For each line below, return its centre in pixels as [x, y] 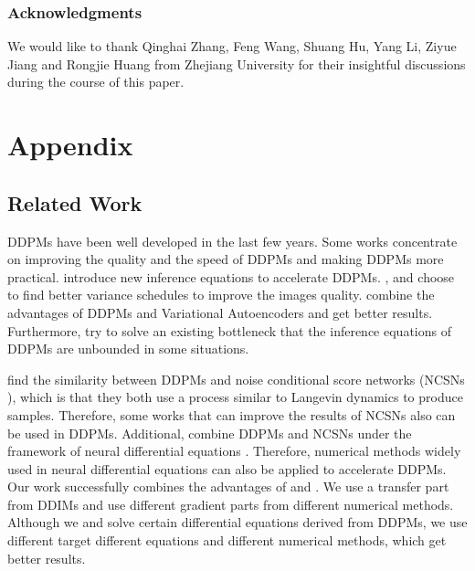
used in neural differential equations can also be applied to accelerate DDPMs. [227, 468]
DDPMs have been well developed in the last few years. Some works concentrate [232, 241]
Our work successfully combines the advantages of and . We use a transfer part [228, 486]
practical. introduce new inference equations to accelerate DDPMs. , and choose [231, 276]
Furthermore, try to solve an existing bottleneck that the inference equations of [229, 330]
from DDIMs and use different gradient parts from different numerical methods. [231, 504]
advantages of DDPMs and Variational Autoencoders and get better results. [220, 312]
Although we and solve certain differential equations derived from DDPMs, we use [237, 522]
